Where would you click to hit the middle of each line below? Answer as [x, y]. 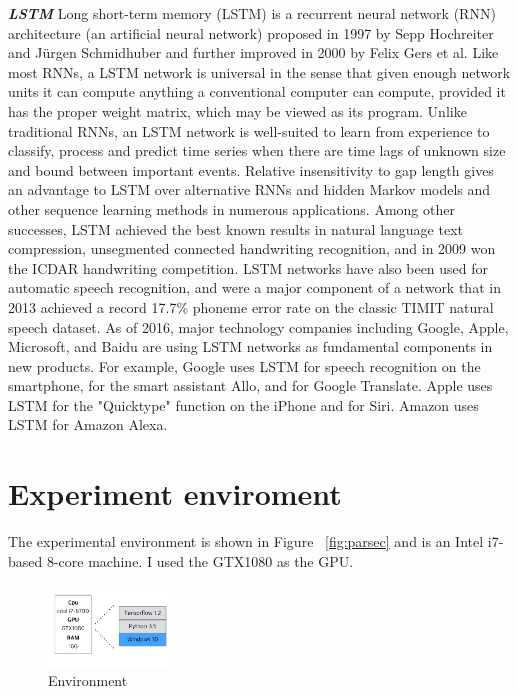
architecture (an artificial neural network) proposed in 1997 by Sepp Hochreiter [251, 32]
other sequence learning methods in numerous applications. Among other [231, 208]
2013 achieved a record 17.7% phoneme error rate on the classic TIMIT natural [251, 306]
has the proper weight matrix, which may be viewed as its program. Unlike [237, 110]
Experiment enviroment [175, 493]
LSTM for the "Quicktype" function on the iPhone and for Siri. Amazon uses [243, 404]
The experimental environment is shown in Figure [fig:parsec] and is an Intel [246, 541]
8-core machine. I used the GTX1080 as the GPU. [200, 560]
